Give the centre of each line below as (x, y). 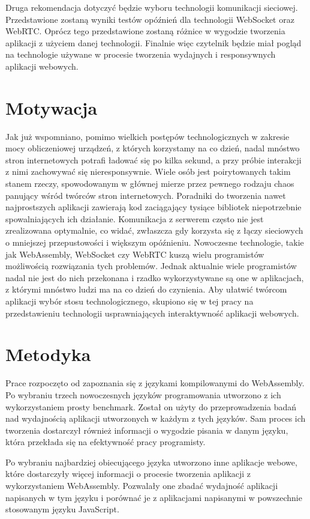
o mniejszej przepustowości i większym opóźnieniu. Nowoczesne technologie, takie (155, 242)
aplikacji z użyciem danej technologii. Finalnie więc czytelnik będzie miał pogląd (154, 42)
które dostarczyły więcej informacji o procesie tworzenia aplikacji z (128, 474)
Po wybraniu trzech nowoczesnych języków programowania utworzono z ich (143, 394)
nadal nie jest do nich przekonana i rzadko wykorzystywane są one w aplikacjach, (155, 277)
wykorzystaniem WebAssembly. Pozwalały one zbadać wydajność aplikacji (142, 486)
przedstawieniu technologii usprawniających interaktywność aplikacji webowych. (152, 313)
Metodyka (48, 354)
